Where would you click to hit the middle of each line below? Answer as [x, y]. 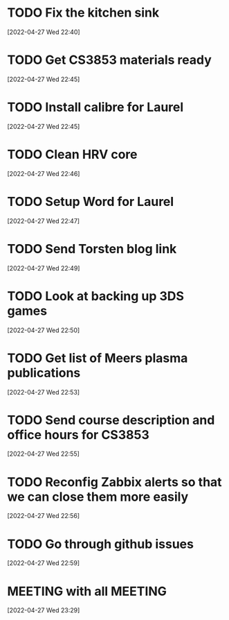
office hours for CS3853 [79, 434]
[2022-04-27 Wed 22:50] [44, 330]
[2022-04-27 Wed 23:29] [44, 610]
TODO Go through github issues [100, 544]
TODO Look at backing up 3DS [96, 296]
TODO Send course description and [111, 420]
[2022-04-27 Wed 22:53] [44, 392]
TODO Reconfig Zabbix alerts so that [115, 482]
